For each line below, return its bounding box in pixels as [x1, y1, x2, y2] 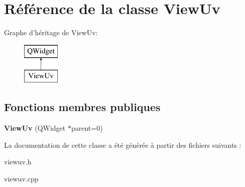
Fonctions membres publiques [4, 99, 161, 115]
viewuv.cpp [4, 173, 39, 183]
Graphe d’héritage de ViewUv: [4, 27, 98, 38]
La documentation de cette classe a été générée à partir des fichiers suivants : [4, 139, 241, 150]
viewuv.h [4, 156, 32, 167]
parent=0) [71, 123, 103, 133]
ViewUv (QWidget [4, 123, 66, 133]
